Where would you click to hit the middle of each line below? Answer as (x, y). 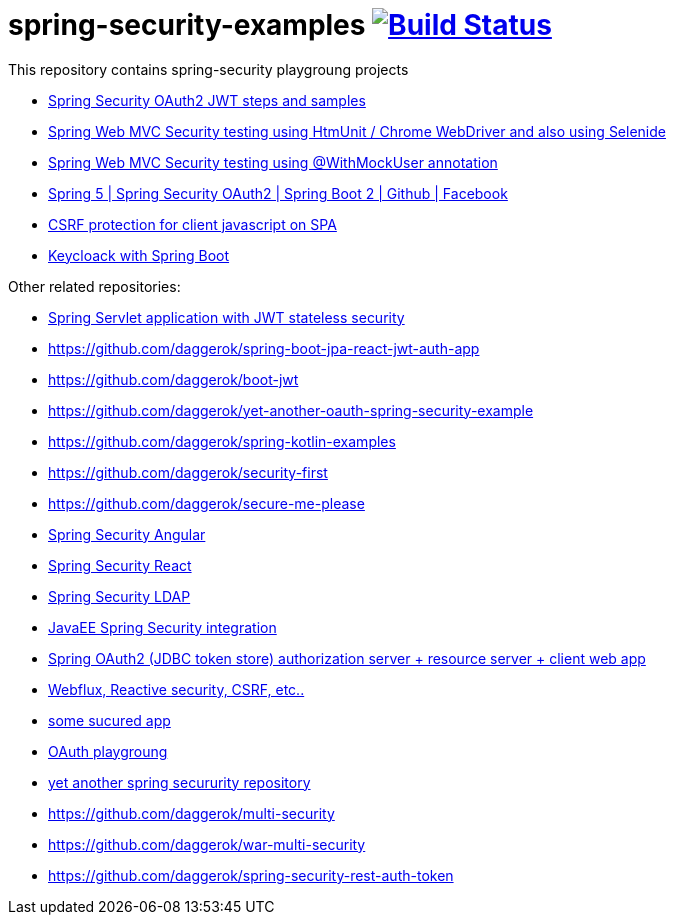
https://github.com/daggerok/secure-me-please (206, 503)
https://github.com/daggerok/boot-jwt (173, 379)
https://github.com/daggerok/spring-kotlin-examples (222, 441)
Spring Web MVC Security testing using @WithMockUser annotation (273, 162)
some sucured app (109, 720)
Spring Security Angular (127, 534)
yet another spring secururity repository (179, 782)
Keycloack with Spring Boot (139, 255)
